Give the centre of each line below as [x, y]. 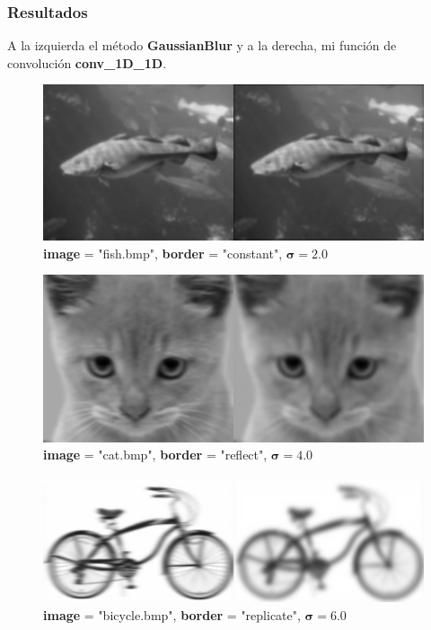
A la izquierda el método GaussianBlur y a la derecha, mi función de [202, 45]
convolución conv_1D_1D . [87, 62]
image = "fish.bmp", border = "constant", [163, 253]
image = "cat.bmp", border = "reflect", [155, 455]
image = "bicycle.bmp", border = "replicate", [172, 614]
